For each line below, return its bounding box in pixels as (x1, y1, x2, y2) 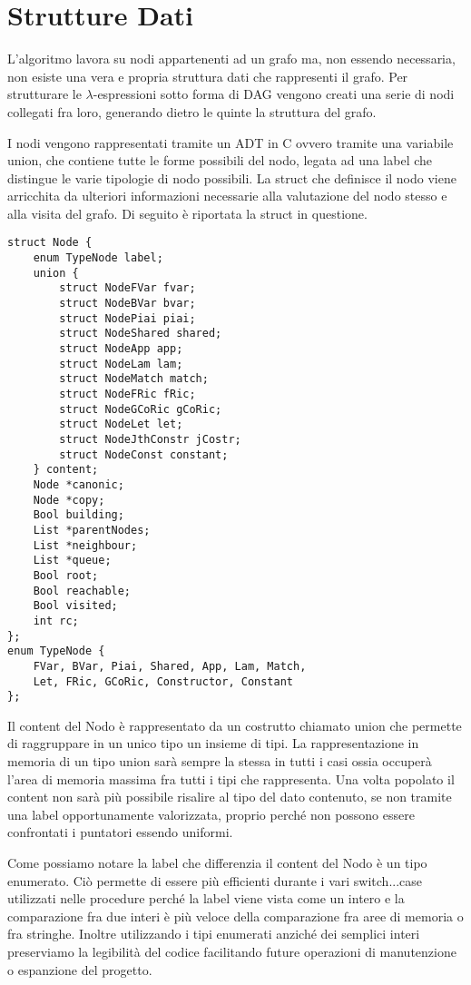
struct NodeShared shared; (59, 327, 222, 340)
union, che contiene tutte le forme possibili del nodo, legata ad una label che (7, 151, 433, 170)
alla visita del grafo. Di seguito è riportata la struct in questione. (7, 203, 368, 222)
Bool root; (33, 568, 99, 582)
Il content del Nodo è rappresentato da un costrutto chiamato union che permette (7, 715, 462, 734)
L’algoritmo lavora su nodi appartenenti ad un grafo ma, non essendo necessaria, (7, 49, 456, 68)
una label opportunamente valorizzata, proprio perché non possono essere (7, 804, 415, 823)
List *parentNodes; (33, 523, 151, 537)
